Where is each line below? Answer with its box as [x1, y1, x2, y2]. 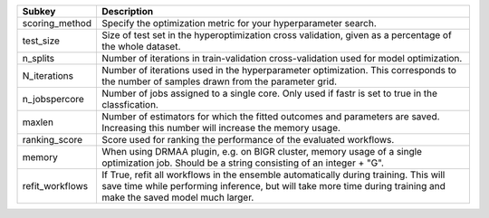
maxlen [22, 116, 54, 128]
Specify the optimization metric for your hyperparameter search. [101, 17, 377, 29]
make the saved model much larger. [101, 191, 254, 204]
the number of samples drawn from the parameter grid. [101, 75, 338, 88]
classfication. [101, 99, 158, 110]
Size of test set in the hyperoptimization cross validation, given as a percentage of [101, 29, 452, 41]
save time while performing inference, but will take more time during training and [101, 180, 446, 192]
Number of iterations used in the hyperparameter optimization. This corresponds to [101, 64, 457, 76]
